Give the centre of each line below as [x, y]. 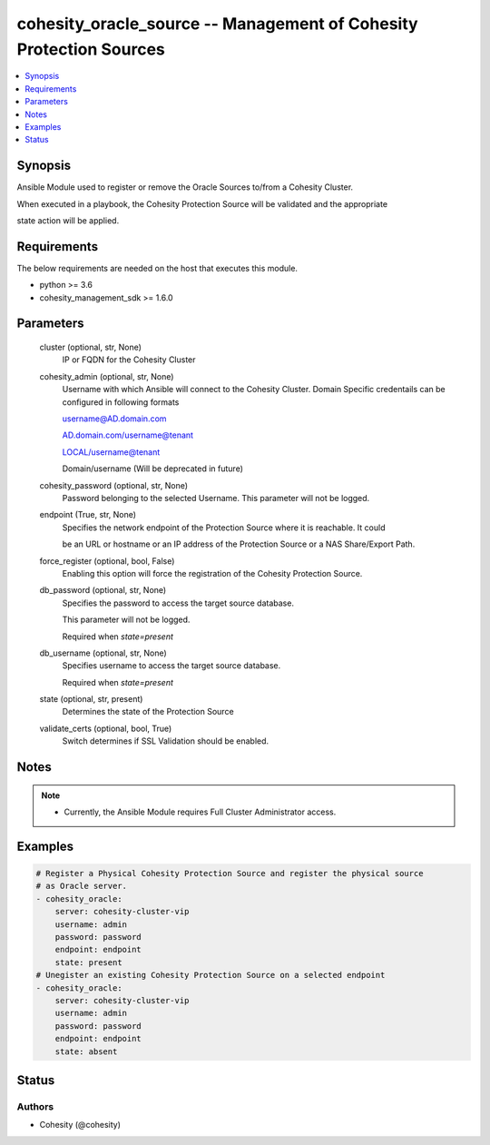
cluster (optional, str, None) [91, 347]
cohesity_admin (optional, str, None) [107, 376]
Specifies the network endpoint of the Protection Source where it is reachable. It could [224, 528]
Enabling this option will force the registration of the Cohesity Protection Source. [212, 573]
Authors [35, 1106]
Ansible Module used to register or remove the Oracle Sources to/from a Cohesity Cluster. [185, 187]
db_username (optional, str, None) [103, 653]
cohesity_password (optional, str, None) [114, 485]
